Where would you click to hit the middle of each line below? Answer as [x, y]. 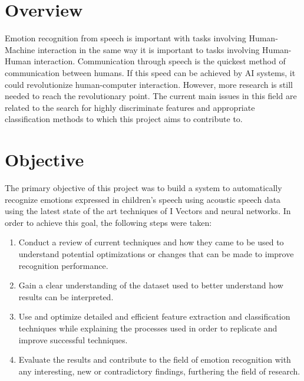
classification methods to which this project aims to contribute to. [124, 119]
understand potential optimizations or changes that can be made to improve [156, 253]
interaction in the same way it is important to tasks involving [148, 49]
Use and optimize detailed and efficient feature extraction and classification [154, 316]
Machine [20, 49]
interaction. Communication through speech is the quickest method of [160, 61]
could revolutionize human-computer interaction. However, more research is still [149, 84]
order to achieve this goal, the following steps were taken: [108, 222]
